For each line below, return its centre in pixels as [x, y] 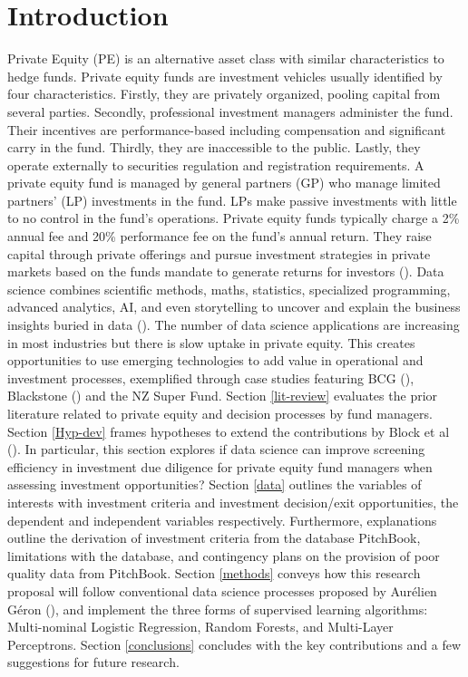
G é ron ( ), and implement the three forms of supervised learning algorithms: [218, 609]
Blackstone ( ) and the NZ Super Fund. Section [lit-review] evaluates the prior [223, 396]
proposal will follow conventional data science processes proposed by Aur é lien [222, 590]
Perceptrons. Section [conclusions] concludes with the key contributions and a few [234, 644]
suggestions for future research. [93, 662]
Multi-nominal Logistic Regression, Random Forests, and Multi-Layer [200, 627]
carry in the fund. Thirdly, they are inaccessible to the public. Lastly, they [214, 147]
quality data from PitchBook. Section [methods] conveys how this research [214, 573]
